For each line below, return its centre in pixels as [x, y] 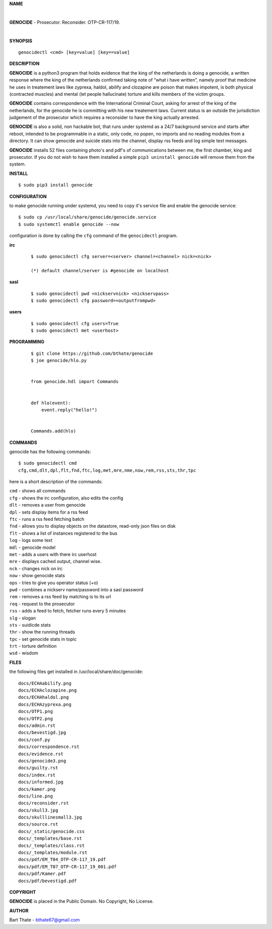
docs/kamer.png [37, 789]
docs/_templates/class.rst [52, 845]
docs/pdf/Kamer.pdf [42, 874]
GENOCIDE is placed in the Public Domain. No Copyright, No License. [81, 901]
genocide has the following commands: [50, 452]
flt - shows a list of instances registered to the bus [63, 533]
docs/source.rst [38, 824]
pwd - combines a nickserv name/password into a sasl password [76, 589]
